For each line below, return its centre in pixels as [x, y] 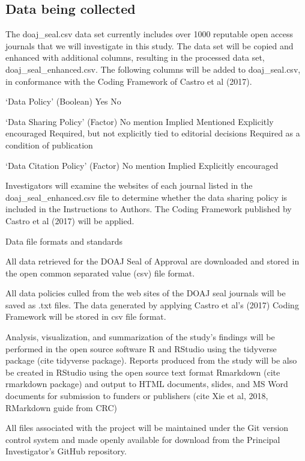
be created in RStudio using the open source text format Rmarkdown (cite [143, 372]
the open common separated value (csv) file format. [100, 273]
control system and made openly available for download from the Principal [143, 439]
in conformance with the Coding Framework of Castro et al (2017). [129, 81]
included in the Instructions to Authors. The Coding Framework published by [149, 209]
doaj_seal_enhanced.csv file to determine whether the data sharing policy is [146, 197]
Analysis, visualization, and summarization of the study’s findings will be [140, 337]
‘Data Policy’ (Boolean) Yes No [63, 101]
